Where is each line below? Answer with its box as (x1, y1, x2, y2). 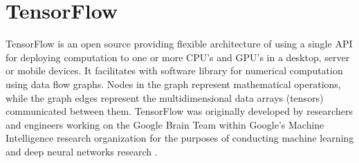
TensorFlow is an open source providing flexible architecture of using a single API (6, 36, 353, 51)
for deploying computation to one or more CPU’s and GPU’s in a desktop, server (6, 50, 350, 64)
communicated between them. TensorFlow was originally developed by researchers (6, 104, 353, 118)
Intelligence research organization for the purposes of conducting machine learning (6, 131, 354, 145)
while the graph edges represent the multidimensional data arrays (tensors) (6, 90, 324, 105)
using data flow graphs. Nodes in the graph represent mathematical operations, (6, 76, 341, 91)
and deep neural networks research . (6, 144, 158, 158)
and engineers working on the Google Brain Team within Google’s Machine (6, 117, 324, 131)
